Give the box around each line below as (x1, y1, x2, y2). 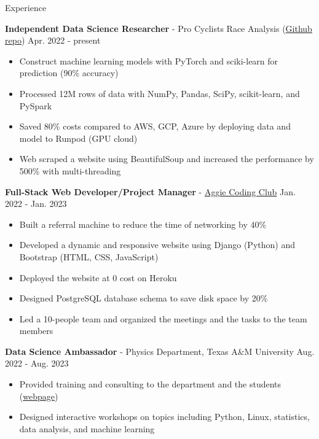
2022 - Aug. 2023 (5, 357, 69, 370)
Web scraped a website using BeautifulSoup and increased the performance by (19, 152, 314, 165)
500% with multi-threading (19, 164, 121, 177)
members (19, 324, 53, 337)
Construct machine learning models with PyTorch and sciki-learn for (19, 54, 278, 67)
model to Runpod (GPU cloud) (19, 131, 138, 144)
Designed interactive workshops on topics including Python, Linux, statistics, (19, 410, 310, 423)
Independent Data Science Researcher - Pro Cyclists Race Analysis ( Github (5, 21, 312, 34)
